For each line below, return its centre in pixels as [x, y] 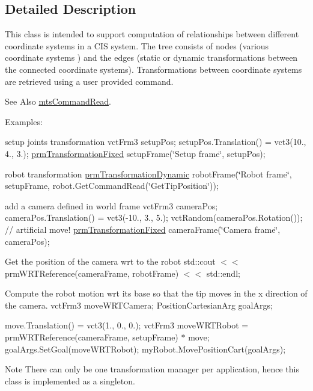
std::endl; [223, 273]
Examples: [24, 121]
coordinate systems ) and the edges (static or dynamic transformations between [151, 57]
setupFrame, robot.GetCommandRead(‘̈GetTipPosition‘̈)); [112, 186]
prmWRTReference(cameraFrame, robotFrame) [92, 273]
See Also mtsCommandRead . [58, 101]
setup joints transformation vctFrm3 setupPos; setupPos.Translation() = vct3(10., [156, 142]
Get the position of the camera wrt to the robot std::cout [110, 261]
